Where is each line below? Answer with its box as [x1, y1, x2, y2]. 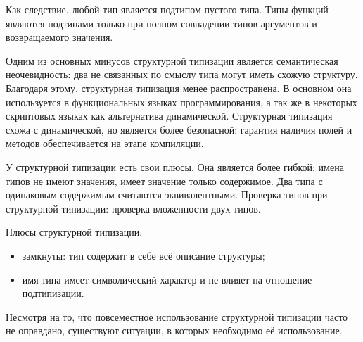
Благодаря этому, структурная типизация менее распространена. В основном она [6, 80, 352, 95]
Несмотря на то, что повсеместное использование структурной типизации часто [6, 309, 348, 324]
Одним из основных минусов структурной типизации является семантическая [6, 53, 338, 68]
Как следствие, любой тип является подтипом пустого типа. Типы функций [6, 2, 329, 16]
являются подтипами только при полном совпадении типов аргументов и [6, 15, 317, 30]
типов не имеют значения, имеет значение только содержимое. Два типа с [6, 173, 323, 188]
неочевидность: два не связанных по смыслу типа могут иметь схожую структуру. [6, 67, 358, 82]
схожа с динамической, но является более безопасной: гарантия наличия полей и [6, 122, 352, 137]
